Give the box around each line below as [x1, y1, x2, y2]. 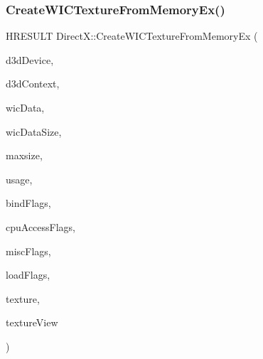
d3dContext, [6, 76, 60, 91]
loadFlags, [6, 267, 50, 282]
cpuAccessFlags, [6, 219, 76, 234]
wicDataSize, [6, 124, 62, 139]
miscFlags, [6, 243, 51, 258]
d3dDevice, [6, 52, 54, 67]
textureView [6, 315, 58, 330]
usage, [6, 171, 33, 186]
